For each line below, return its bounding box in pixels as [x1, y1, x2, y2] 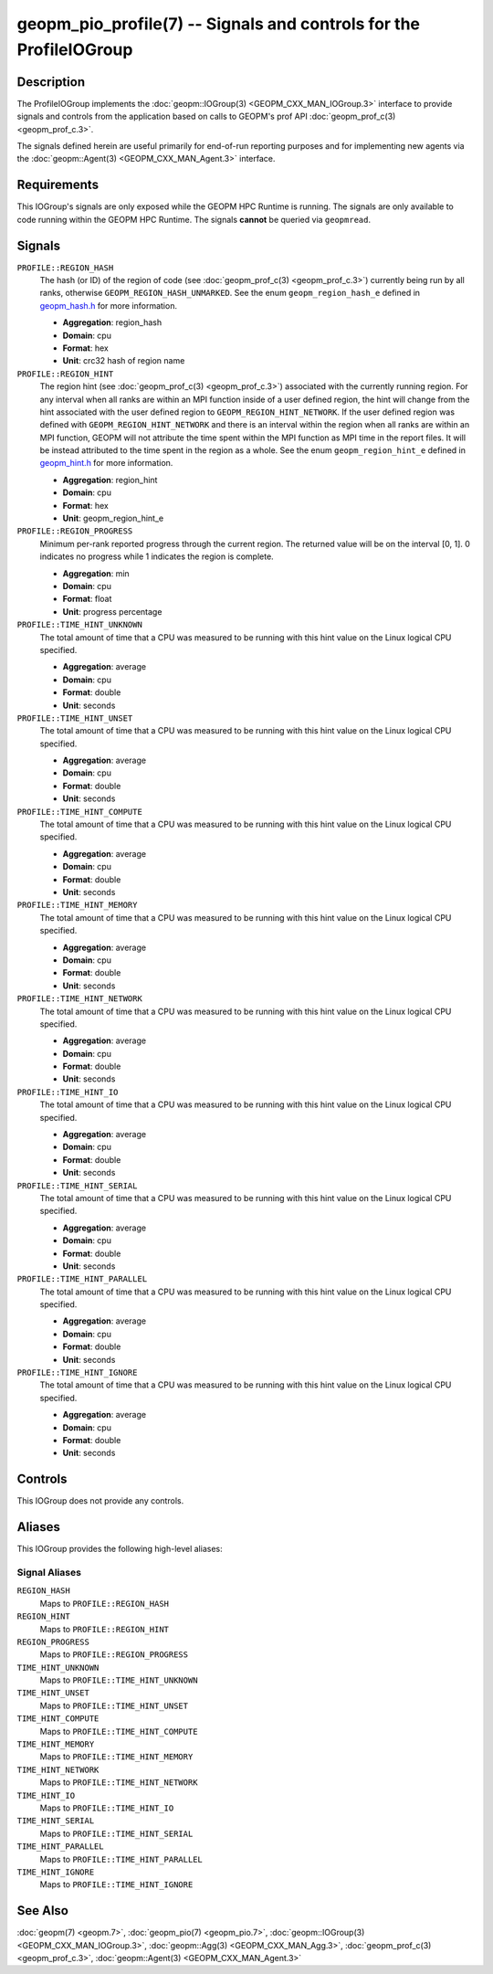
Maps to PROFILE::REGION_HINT [39, 1623, 169, 1634]
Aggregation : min [62, 567, 130, 579]
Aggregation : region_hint [62, 474, 158, 485]
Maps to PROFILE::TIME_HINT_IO [39, 1802, 174, 1813]
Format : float [62, 594, 112, 605]
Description [16, 74, 86, 90]
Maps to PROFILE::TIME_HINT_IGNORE [39, 1879, 194, 1890]
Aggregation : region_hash [62, 317, 163, 328]
